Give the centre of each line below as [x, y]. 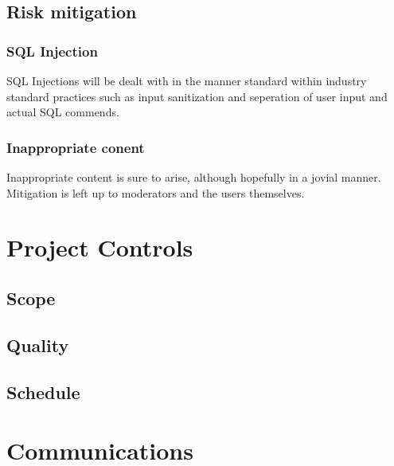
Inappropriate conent [76, 147]
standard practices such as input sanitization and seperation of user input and [197, 96]
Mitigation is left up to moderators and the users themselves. [156, 192]
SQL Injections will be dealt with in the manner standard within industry [187, 80]
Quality [38, 345]
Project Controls [100, 247]
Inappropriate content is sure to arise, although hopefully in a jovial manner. [194, 177]
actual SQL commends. [63, 112]
